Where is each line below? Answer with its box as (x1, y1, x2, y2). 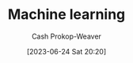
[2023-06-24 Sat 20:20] (26, 46, 107, 56)
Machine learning (7, 6, 126, 24)
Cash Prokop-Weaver (31, 31, 102, 41)
